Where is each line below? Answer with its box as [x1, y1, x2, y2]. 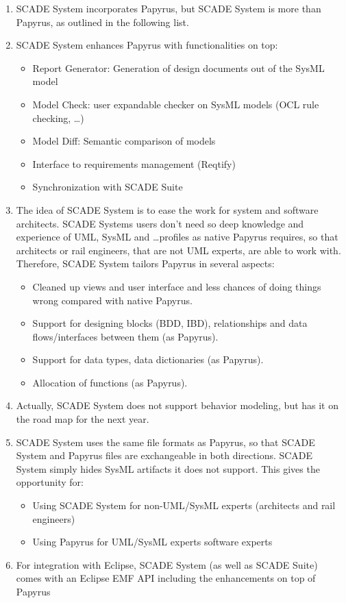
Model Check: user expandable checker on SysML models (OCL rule [32, 97, 319, 111]
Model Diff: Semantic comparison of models [32, 134, 216, 148]
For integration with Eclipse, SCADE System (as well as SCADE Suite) [16, 557, 318, 571]
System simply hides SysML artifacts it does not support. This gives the [16, 461, 320, 476]
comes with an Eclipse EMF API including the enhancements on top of [16, 571, 316, 585]
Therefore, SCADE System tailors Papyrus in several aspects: [16, 256, 275, 271]
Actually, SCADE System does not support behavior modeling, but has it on [16, 398, 339, 413]
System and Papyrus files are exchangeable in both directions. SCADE [16, 448, 313, 463]
